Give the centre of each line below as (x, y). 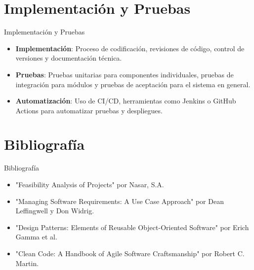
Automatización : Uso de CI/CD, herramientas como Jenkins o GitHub (126, 101)
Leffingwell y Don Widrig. (55, 211)
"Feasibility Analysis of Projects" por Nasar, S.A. (90, 184)
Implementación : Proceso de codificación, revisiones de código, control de (130, 48)
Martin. (27, 263)
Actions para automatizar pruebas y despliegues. (89, 110)
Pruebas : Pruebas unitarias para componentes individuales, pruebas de (125, 74)
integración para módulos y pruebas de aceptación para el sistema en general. (133, 84)
